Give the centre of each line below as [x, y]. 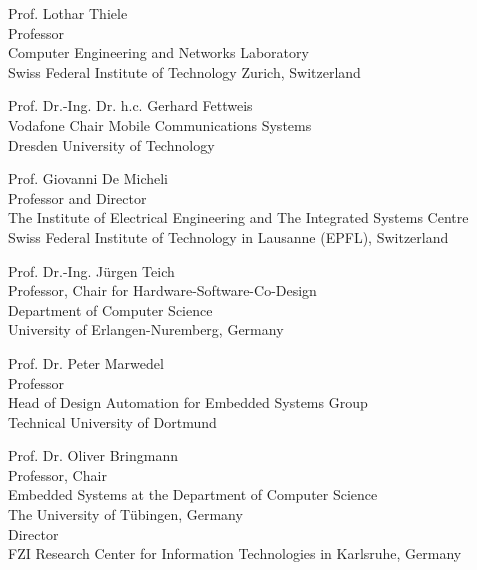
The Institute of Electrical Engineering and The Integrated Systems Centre [238, 217]
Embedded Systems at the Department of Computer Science [193, 494]
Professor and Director [77, 197]
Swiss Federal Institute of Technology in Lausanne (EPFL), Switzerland [228, 236]
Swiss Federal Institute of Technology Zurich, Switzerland [184, 71]
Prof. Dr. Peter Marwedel [86, 362]
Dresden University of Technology [111, 144]
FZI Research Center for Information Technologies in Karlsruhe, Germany [235, 553]
